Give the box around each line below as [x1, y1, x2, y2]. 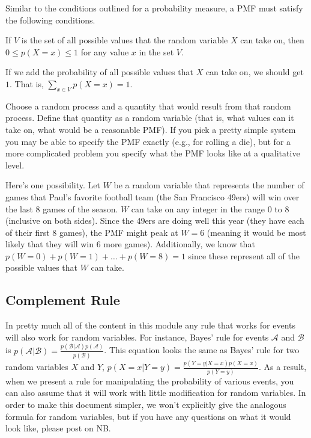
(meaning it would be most [207, 226, 306, 238]
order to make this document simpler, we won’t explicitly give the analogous [5, 398, 286, 410]
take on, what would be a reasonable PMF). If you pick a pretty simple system [5, 123, 296, 135]
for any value [80, 45, 129, 58]
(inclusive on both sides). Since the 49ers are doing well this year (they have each [5, 214, 304, 227]
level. [5, 158, 25, 171]
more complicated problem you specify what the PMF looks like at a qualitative [5, 147, 300, 159]
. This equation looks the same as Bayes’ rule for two [104, 344, 300, 356]
